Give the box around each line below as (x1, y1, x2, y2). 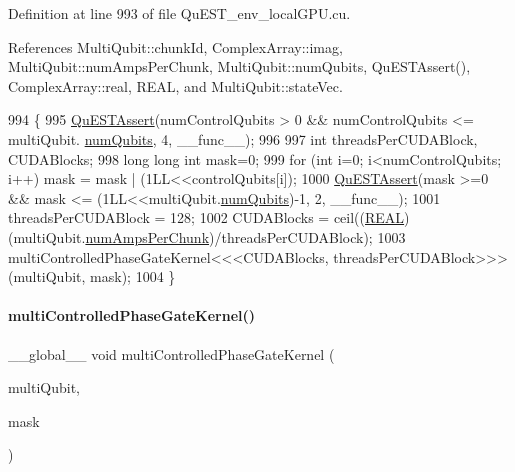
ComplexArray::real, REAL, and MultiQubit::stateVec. (8, 75, 343, 96)
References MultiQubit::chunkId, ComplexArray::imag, (8, 36, 343, 57)
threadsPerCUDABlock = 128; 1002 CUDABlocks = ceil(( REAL (8, 207, 405, 228)
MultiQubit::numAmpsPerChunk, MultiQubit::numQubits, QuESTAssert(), (8, 56, 471, 77)
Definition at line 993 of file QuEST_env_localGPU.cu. (8, 3, 351, 23)
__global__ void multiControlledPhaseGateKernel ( (8, 343, 335, 364)
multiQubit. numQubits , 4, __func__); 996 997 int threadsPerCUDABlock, (8, 128, 478, 149)
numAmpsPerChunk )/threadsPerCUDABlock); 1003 (85, 226, 406, 247)
